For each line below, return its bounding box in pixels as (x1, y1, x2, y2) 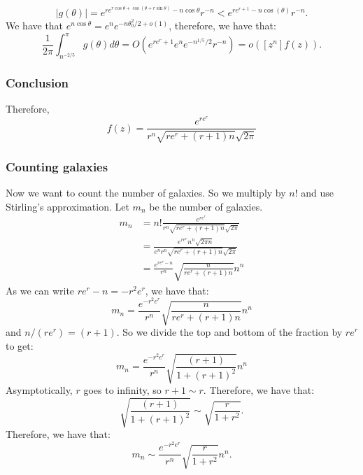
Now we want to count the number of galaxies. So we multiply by (6, 185, 286, 200)
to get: (6, 338, 34, 353)
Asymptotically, (6, 383, 73, 397)
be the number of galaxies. (149, 199, 263, 213)
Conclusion (6, 73, 69, 91)
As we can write (6, 283, 75, 297)
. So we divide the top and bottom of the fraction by (116, 325, 343, 339)
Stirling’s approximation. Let (6, 199, 129, 213)
